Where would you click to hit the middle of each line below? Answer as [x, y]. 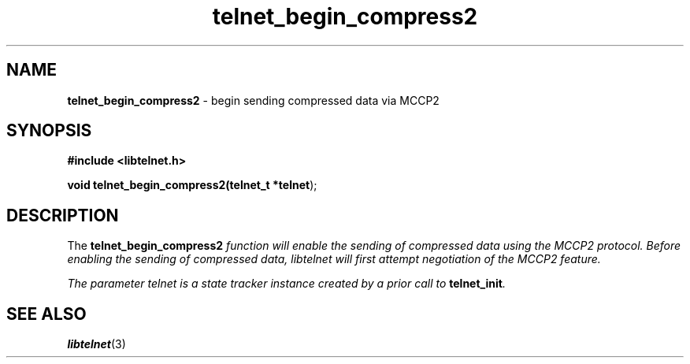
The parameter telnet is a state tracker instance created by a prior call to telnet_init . [286, 284]
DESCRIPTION [63, 215]
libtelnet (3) [96, 344]
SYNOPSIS [49, 131]
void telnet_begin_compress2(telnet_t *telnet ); [192, 185]
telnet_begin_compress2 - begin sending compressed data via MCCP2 [253, 100]
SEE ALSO [46, 314]
